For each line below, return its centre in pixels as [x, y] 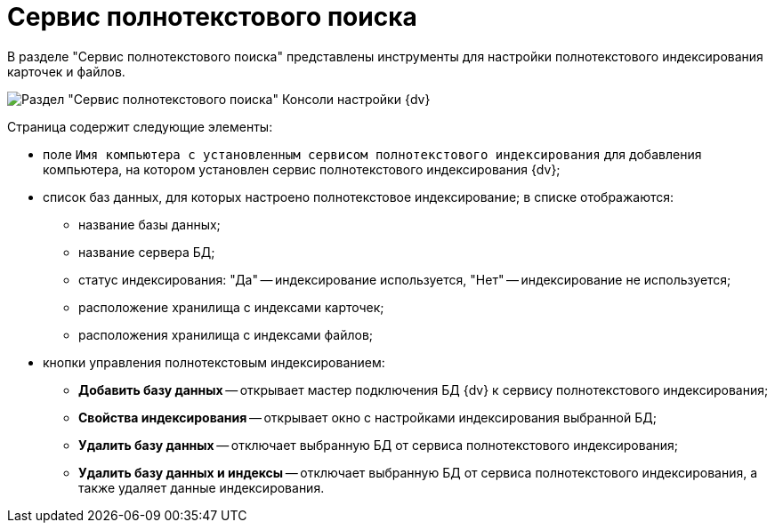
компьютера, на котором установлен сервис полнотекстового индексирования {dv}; [302, 169]
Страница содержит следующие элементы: [140, 126]
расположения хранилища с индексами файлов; [226, 334]
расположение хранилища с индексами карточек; [231, 307]
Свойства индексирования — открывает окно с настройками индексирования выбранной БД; [367, 417]
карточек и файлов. [66, 71]
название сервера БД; [147, 252]
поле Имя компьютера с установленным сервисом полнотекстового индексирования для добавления [372, 154]
